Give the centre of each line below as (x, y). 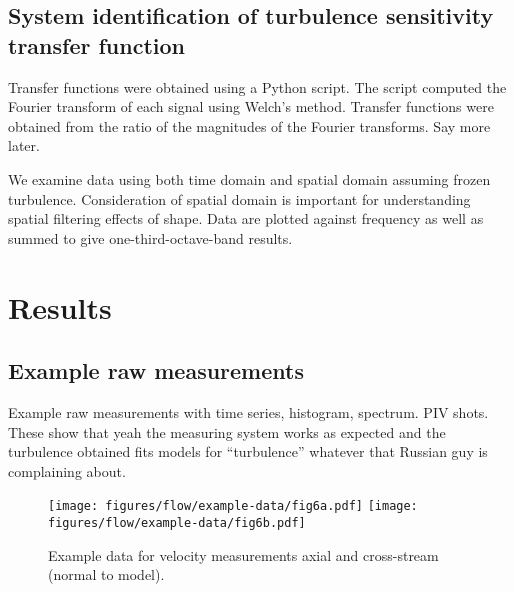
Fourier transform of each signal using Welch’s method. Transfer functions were (251, 106)
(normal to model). (106, 574)
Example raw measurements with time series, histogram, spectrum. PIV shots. (248, 411)
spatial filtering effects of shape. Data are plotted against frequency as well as (246, 218)
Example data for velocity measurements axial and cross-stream (243, 554)
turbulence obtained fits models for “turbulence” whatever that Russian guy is (248, 451)
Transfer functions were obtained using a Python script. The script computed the (257, 86)
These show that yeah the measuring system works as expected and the (227, 431)
